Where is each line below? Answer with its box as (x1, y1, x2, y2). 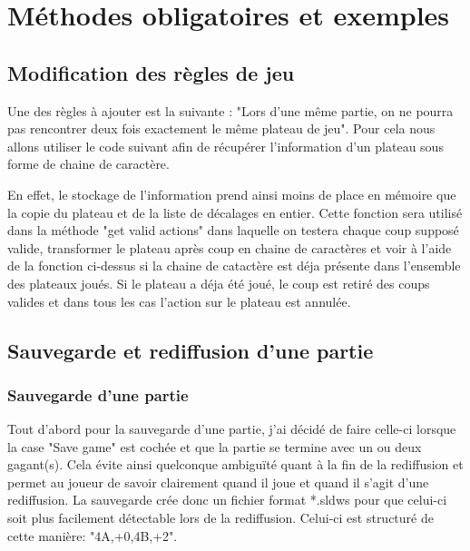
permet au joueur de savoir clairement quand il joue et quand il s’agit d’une (7, 472, 429, 491)
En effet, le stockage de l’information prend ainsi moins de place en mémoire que (7, 184, 456, 203)
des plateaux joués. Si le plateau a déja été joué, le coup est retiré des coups (7, 273, 430, 292)
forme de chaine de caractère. (7, 154, 170, 173)
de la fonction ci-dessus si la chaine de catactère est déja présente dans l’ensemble (7, 256, 461, 275)
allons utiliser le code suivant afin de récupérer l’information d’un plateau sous (7, 136, 444, 155)
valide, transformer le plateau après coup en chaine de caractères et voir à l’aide (7, 238, 452, 257)
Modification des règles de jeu (7, 58, 295, 86)
